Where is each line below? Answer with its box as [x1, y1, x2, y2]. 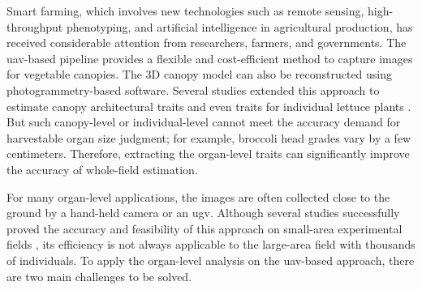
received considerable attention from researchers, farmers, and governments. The [6, 34, 407, 51]
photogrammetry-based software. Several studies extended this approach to [6, 81, 380, 98]
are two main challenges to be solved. [6, 267, 192, 284]
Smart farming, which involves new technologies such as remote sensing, [6, 2, 364, 19]
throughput [6, 18, 63, 35]
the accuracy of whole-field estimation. [6, 160, 198, 177]
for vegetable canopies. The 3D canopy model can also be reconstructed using [6, 66, 393, 83]
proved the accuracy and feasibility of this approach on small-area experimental [6, 220, 403, 237]
